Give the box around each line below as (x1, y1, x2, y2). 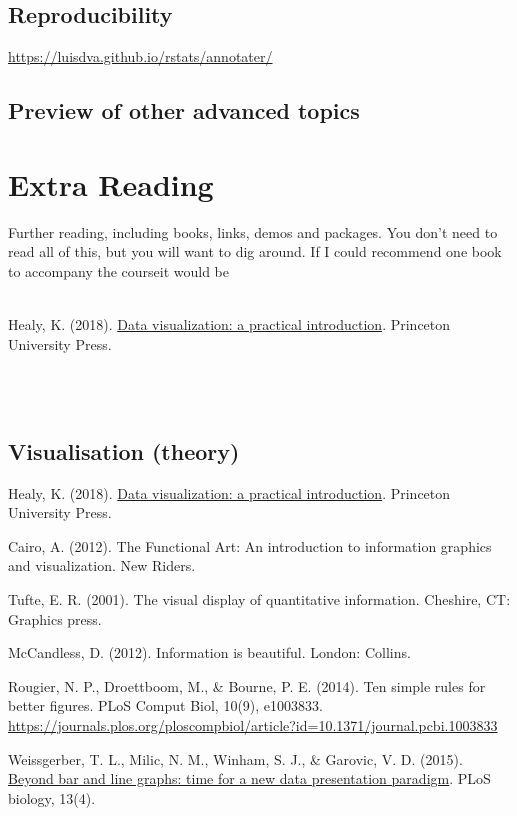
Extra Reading (8, 163, 214, 204)
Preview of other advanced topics (8, 95, 360, 126)
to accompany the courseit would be (8, 260, 229, 281)
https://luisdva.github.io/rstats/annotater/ (8, 46, 273, 67)
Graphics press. (8, 608, 102, 629)
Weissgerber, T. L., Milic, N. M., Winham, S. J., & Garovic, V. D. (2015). (8, 748, 463, 769)
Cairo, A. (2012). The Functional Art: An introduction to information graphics (8, 535, 492, 556)
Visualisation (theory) (8, 435, 240, 466)
